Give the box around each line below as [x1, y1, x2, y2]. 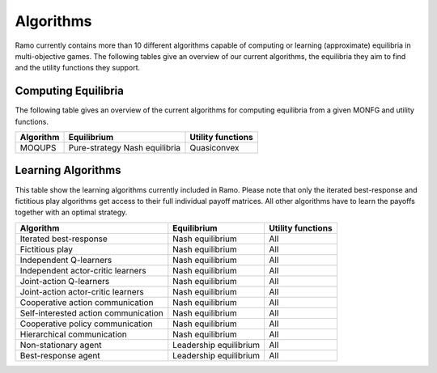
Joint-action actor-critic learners [19, 286, 145, 297]
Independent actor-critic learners [19, 265, 146, 276]
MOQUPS [19, 142, 57, 154]
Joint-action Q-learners [19, 275, 110, 286]
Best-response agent [19, 350, 100, 361]
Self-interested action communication [19, 307, 163, 319]
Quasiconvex [189, 142, 240, 154]
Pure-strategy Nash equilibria [68, 142, 181, 154]
